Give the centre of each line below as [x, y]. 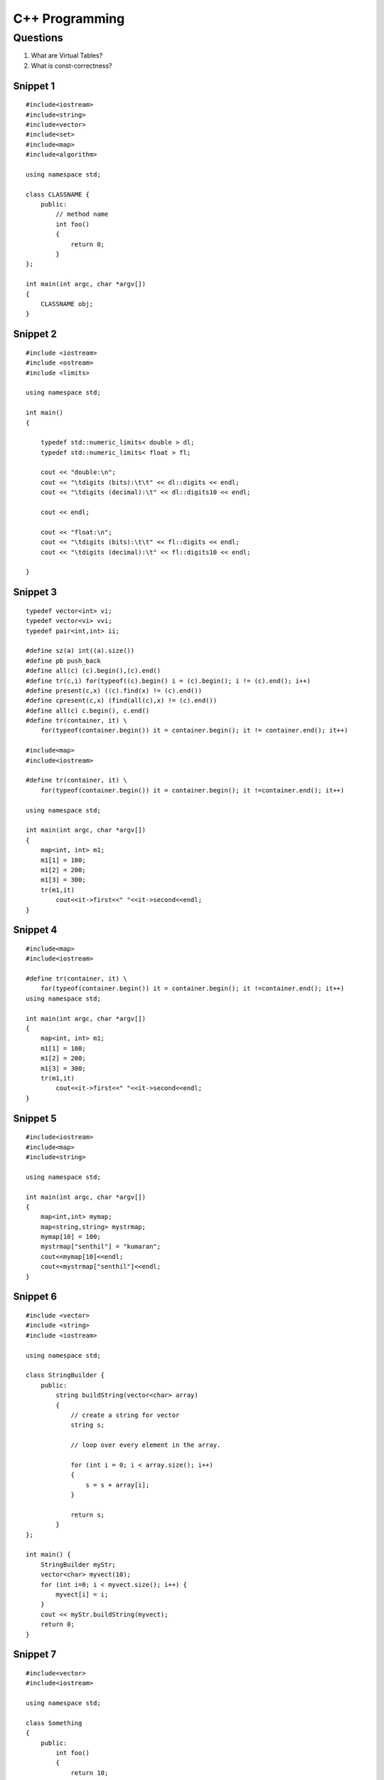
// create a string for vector [125, 1415]
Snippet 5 [35, 1118]
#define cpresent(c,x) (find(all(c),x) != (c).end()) [121, 701]
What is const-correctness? [71, 66]
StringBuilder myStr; [78, 1564]
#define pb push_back [63, 661]
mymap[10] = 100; [70, 1237]
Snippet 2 [35, 334]
